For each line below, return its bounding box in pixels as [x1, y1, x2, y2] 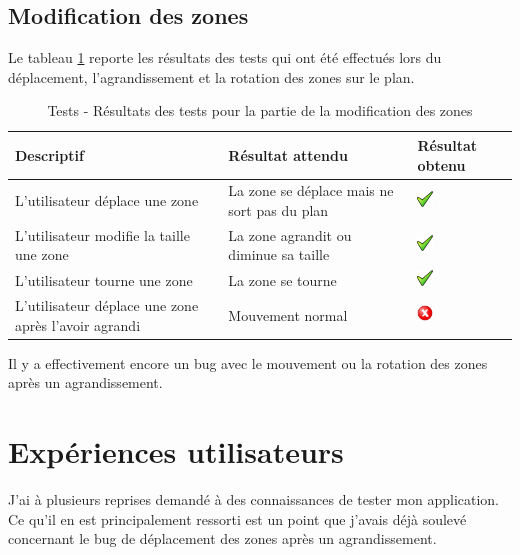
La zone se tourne [228, 269, 337, 290]
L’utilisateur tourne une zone [15, 269, 193, 290]
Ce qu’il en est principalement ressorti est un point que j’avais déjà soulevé [8, 508, 467, 529]
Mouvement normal [228, 304, 348, 325]
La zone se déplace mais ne [228, 180, 394, 201]
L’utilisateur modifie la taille [15, 224, 190, 245]
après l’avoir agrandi [15, 314, 141, 335]
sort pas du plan [228, 200, 329, 221]
